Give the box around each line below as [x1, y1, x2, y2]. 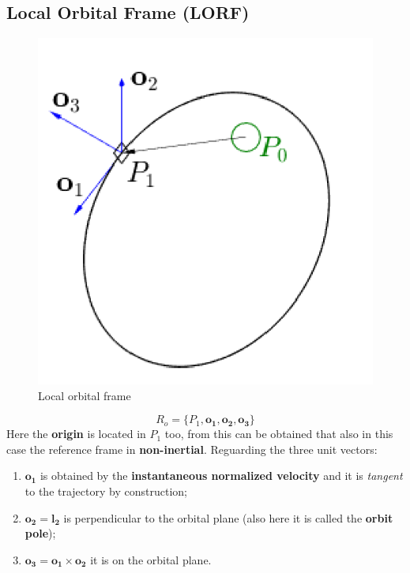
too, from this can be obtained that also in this [164, 425, 393, 442]
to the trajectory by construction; [24, 483, 187, 500]
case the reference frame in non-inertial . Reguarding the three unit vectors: [6, 440, 378, 457]
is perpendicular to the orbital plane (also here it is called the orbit [63, 509, 393, 526]
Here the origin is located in [6, 425, 146, 442]
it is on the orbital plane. [90, 551, 212, 567]
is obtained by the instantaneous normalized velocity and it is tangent [39, 467, 403, 484]
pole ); [24, 525, 56, 541]
